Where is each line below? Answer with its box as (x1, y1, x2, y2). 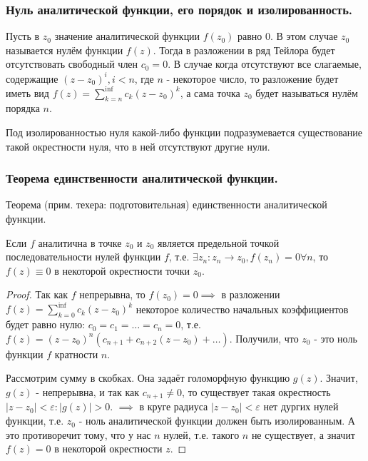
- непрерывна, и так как (36, 385, 140, 400)
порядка (6, 101, 40, 116)
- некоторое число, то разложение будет (166, 71, 339, 86)
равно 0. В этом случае (237, 29, 338, 44)
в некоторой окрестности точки (54, 263, 190, 278)
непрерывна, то (79, 287, 145, 302)
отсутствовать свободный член (6, 56, 138, 71)
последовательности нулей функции (6, 249, 161, 264)
